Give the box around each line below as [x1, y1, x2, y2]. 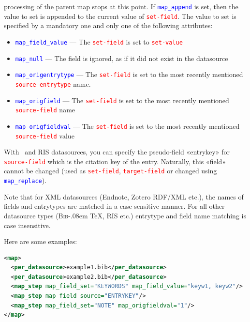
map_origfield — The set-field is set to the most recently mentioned [15, 95, 229, 105]
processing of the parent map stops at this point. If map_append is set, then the [4, 1, 238, 11]
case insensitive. [4, 220, 51, 230]
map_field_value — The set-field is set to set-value [15, 36, 183, 46]
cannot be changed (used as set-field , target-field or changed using [4, 166, 217, 176]
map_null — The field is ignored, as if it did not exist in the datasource [15, 53, 228, 63]
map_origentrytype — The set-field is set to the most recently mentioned [15, 69, 243, 79]
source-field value [15, 130, 74, 140]
